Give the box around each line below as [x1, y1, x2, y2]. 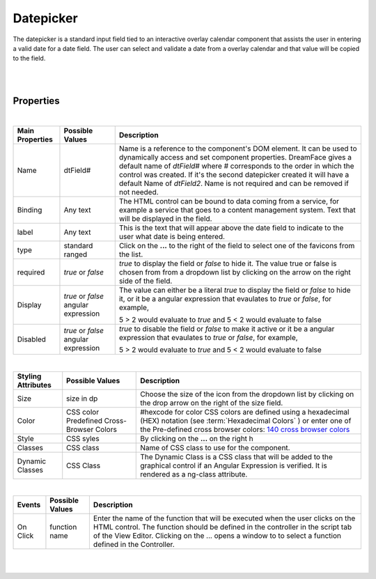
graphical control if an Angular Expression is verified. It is [140, 461, 327, 470]
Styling [17, 371, 42, 381]
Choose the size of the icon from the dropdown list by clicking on [140, 389, 354, 399]
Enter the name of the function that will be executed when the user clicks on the [93, 514, 356, 523]
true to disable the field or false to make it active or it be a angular [118, 324, 335, 334]
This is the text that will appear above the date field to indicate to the [118, 223, 344, 233]
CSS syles [66, 433, 100, 443]
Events [17, 500, 41, 510]
